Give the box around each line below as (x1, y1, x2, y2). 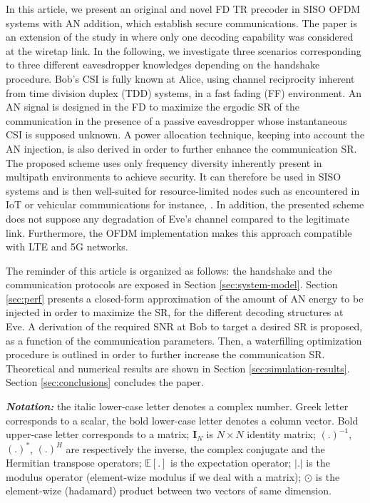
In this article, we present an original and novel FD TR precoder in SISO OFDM (6, 1, 361, 16)
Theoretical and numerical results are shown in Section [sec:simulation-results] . (6, 360, 350, 375)
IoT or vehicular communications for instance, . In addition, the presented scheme (6, 197, 364, 212)
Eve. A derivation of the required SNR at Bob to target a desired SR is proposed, (6, 319, 363, 334)
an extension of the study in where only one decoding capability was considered (6, 29, 354, 44)
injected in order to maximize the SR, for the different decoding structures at (6, 305, 344, 320)
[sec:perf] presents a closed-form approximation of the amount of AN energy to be (6, 290, 364, 305)
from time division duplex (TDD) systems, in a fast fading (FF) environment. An (6, 85, 362, 100)
